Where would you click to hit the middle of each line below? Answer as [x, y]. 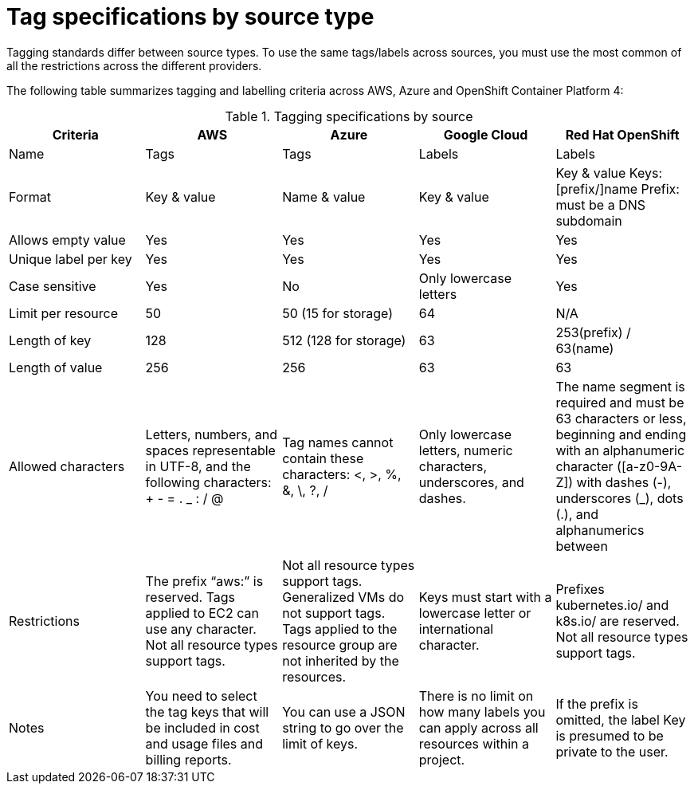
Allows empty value [67, 240]
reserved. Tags [190, 597]
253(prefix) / [593, 332]
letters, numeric [466, 450]
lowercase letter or [475, 613]
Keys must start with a [485, 597]
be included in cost [202, 727]
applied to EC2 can [202, 613]
